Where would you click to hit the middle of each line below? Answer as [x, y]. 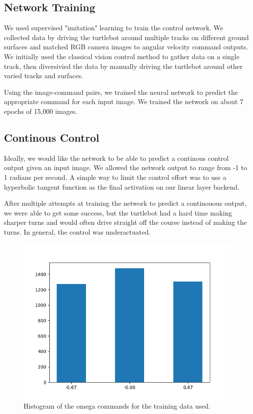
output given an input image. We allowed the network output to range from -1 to [126, 167]
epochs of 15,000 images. [41, 111]
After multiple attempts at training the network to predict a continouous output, [125, 203]
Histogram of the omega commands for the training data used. [117, 406]
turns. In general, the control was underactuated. [77, 231]
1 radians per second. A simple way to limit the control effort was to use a [115, 177]
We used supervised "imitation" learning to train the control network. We [114, 28]
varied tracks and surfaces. [44, 76]
